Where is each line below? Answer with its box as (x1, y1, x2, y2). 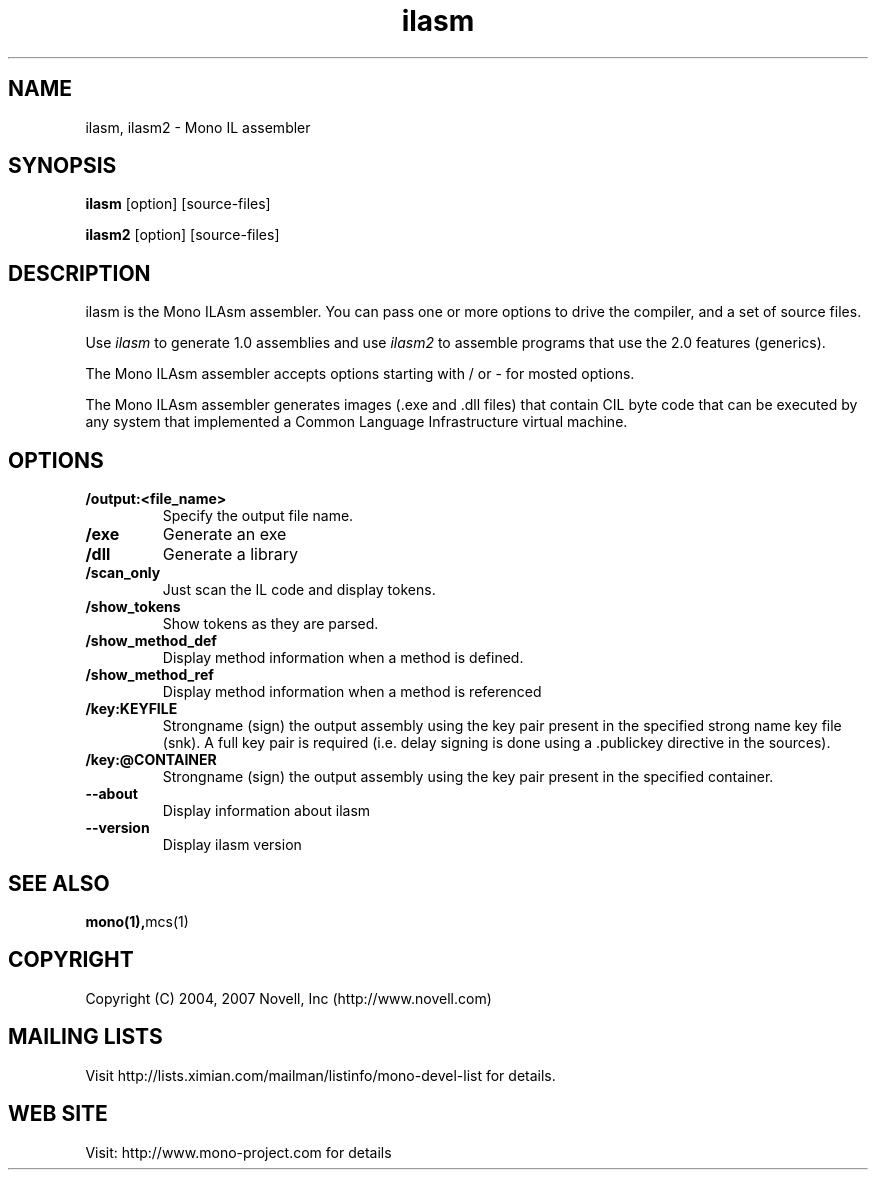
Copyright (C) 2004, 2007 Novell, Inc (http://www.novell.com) (85, 989, 492, 1007)
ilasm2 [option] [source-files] (85, 226, 280, 244)
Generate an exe (162, 524, 287, 545)
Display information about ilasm (162, 802, 371, 820)
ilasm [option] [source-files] (85, 195, 271, 213)
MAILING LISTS (8, 1024, 163, 1050)
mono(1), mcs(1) (85, 912, 189, 930)
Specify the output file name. (162, 507, 354, 525)
